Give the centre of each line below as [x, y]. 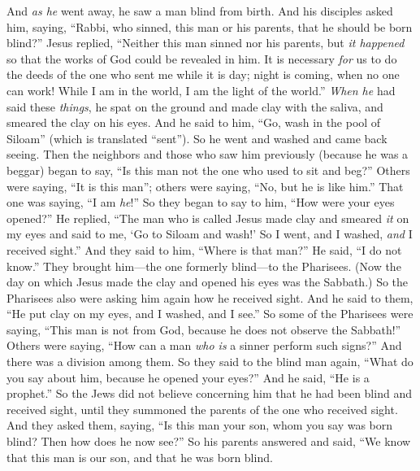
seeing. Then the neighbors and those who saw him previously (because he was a [208, 154]
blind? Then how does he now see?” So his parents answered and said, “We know [209, 441]
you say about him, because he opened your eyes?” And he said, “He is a [188, 377]
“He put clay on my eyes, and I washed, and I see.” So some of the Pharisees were [210, 314]
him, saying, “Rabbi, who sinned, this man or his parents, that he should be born [210, 26]
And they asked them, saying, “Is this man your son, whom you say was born [200, 425]
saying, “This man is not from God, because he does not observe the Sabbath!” [204, 329]
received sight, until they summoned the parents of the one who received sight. [202, 409]
